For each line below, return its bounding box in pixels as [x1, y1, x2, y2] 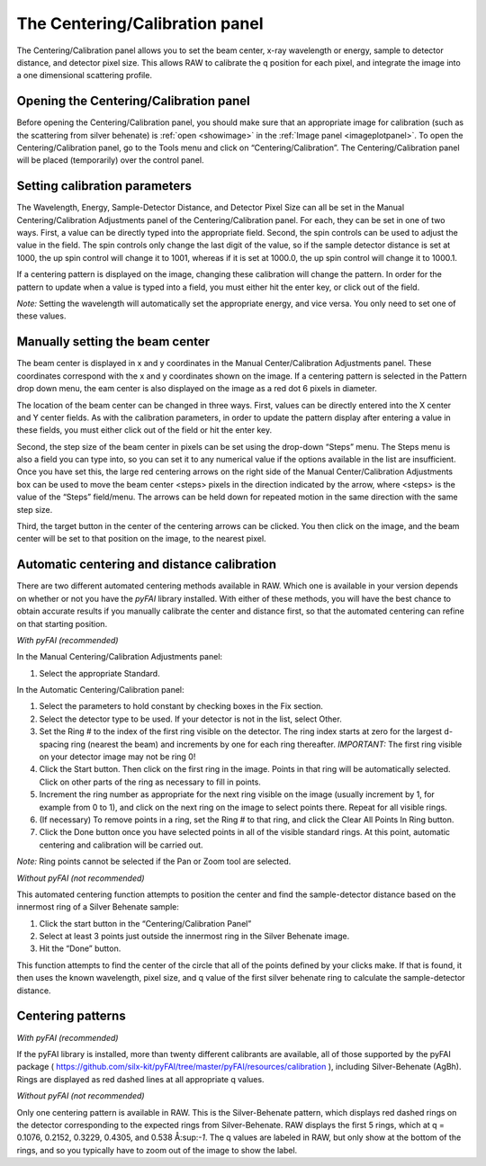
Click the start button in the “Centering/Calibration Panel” [39, 918, 252, 928]
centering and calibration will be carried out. [39, 839, 203, 850]
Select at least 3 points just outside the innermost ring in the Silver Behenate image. [39, 931, 350, 942]
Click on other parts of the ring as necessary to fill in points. [39, 776, 261, 787]
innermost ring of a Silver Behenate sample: [16, 901, 179, 912]
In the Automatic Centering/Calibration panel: [16, 685, 184, 695]
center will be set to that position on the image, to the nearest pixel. [16, 534, 266, 544]
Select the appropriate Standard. [39, 668, 161, 678]
